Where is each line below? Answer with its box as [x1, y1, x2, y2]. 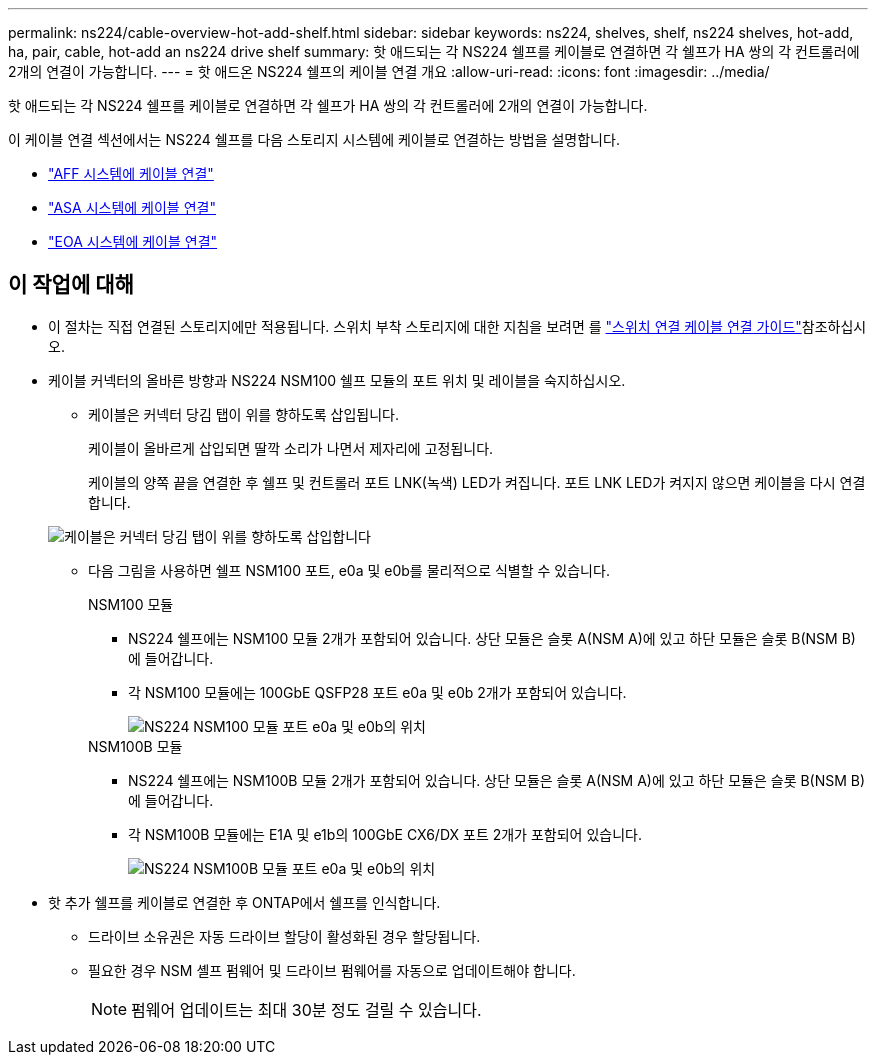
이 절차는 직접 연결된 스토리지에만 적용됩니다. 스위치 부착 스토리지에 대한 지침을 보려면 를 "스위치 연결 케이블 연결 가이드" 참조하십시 [48, 317, 867, 335]
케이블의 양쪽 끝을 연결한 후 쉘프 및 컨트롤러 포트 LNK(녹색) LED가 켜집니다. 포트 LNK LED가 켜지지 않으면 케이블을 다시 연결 [88, 473, 866, 491]
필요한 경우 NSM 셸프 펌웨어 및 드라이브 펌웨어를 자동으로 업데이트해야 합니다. [88, 961, 576, 979]
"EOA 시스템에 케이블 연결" [48, 233, 218, 250]
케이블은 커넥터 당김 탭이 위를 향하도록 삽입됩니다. [88, 405, 400, 423]
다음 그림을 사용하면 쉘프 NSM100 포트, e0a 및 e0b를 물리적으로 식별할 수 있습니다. [88, 561, 610, 579]
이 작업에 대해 [8, 272, 134, 298]
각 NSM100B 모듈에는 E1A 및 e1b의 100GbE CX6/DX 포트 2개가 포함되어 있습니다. [128, 825, 642, 843]
